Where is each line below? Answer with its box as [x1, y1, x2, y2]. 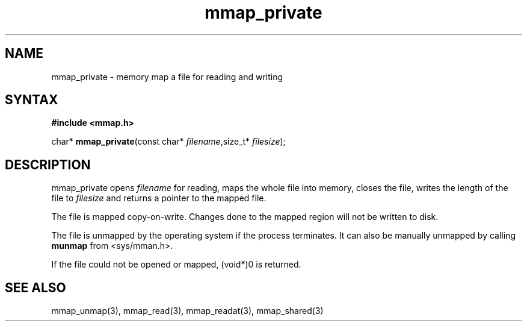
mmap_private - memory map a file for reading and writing [51, 71, 283, 82]
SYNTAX [5, 92, 58, 108]
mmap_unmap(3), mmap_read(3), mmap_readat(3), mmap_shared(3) [51, 306, 324, 316]
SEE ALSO [5, 280, 66, 295]
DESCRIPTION [5, 157, 91, 172]
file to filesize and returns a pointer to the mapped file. [51, 193, 267, 204]
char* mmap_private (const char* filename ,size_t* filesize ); [51, 136, 286, 147]
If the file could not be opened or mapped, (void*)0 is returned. [51, 259, 301, 270]
